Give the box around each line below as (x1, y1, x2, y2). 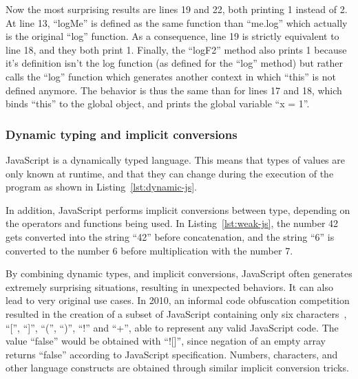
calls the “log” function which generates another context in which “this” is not (6, 69, 336, 83)
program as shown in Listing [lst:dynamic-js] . (6, 180, 197, 194)
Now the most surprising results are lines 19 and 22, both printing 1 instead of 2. (6, 2, 348, 16)
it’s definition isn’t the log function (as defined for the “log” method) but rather (6, 56, 344, 70)
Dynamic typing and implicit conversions (6, 125, 238, 142)
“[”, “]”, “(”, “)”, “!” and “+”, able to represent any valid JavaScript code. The (6, 320, 339, 334)
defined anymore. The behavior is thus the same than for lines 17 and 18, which (6, 83, 342, 97)
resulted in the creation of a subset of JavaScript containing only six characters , (6, 306, 347, 321)
